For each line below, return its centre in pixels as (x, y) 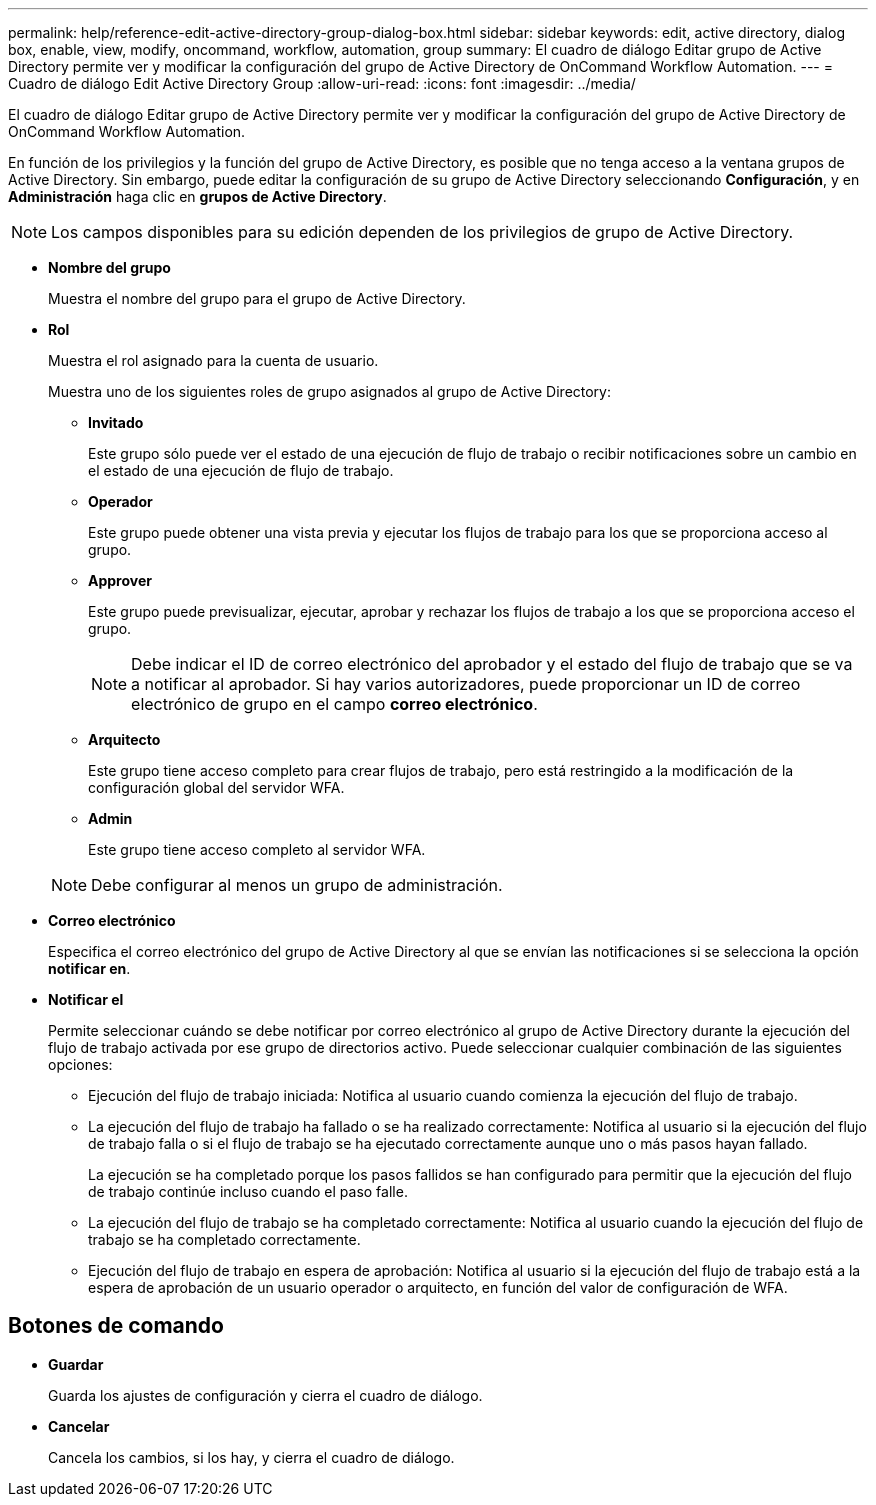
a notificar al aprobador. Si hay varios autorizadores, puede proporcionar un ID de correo (466, 684)
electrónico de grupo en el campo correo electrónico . (334, 704)
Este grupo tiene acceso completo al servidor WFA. (257, 849)
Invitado (116, 422)
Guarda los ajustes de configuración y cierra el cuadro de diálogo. (265, 1395)
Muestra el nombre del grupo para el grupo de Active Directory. (257, 298)
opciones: (80, 1064)
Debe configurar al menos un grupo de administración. (297, 885)
